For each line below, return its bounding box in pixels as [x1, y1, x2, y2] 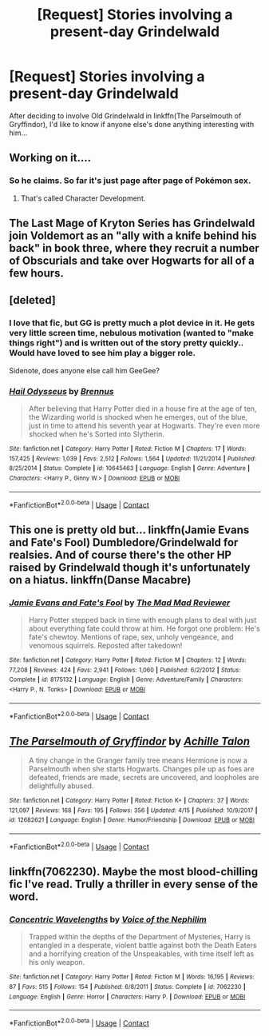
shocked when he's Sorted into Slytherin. [28, 429, 164, 439]
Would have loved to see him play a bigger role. [9, 348, 196, 359]
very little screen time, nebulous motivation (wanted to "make [9, 328, 254, 339]
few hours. [9, 266, 65, 281]
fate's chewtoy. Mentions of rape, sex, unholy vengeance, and [28, 632, 234, 641]
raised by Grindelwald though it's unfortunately [9, 560, 251, 574]
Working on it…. [9, 151, 92, 165]
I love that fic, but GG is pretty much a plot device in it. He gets [9, 317, 255, 329]
